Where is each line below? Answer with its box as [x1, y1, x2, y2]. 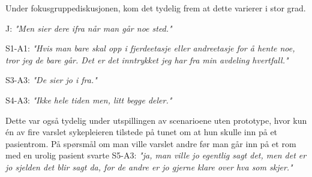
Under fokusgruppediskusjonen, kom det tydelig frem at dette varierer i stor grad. [5, 2, 306, 14]
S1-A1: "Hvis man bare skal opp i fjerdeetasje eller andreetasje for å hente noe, [5, 42, 295, 54]
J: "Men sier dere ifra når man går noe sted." [5, 22, 172, 34]
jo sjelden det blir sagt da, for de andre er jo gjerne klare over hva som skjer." [5, 160, 293, 173]
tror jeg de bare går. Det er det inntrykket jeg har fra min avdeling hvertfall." [5, 53, 289, 66]
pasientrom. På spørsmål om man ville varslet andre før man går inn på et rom [5, 137, 296, 149]
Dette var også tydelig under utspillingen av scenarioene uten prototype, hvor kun [5, 114, 307, 126]
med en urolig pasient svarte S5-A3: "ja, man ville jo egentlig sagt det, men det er [5, 149, 307, 161]
